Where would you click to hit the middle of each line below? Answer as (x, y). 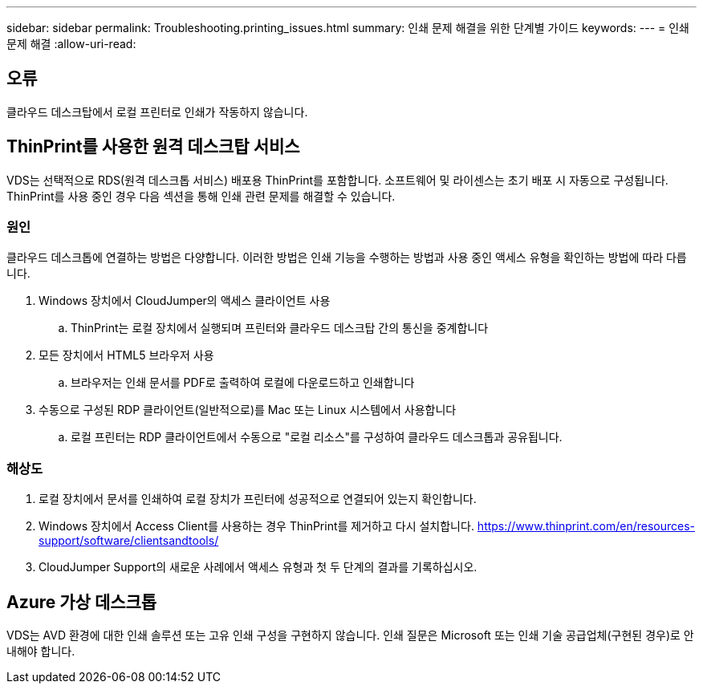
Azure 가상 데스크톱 (82, 602)
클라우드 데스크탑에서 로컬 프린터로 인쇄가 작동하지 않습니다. (157, 112)
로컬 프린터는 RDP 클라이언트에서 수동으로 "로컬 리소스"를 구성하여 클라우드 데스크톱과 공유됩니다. (317, 437)
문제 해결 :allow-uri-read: (71, 44)
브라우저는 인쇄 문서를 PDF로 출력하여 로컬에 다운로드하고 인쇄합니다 (243, 383)
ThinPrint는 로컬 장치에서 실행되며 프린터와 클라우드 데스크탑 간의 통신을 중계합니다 (280, 328)
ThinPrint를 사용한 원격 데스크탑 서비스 (153, 147)
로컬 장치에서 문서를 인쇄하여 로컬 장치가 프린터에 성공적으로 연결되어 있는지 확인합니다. (258, 499)
